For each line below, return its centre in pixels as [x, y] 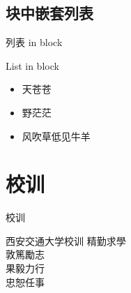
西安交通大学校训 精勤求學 [66, 240]
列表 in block [34, 42]
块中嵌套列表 [49, 13]
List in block [32, 65]
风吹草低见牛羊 [56, 136]
